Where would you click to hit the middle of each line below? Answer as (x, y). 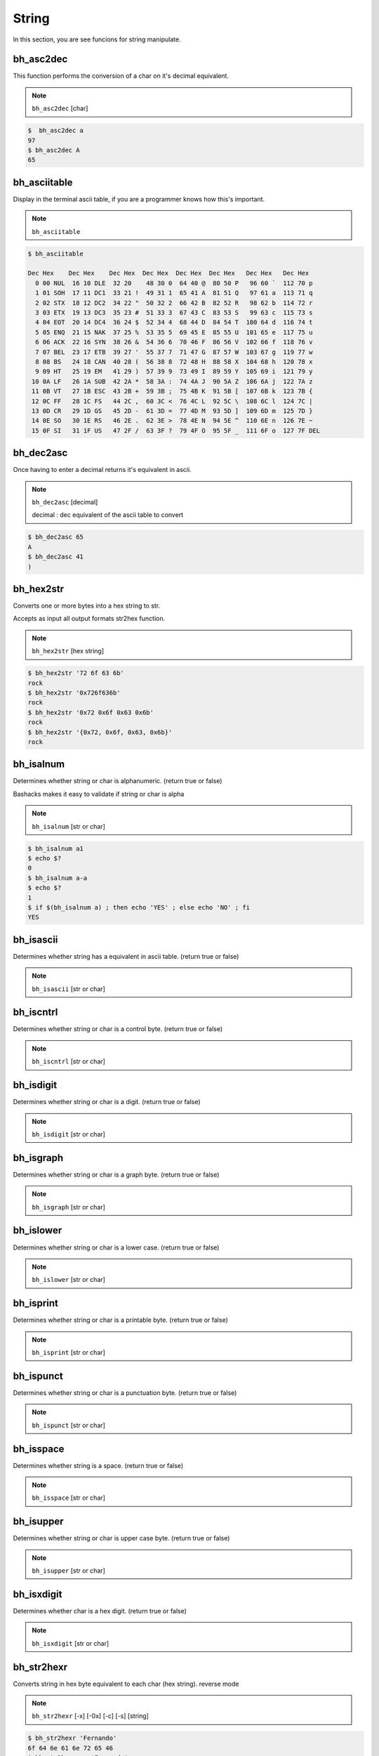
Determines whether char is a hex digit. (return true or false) (100, 1611)
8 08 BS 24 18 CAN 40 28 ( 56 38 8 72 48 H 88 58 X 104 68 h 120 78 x (174, 361)
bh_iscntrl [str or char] (68, 1061)
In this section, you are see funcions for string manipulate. (97, 39)
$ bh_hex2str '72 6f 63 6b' (76, 673)
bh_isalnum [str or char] (68, 826)
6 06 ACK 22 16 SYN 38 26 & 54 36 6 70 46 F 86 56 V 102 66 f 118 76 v (174, 342)
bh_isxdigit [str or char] (71, 1643)
